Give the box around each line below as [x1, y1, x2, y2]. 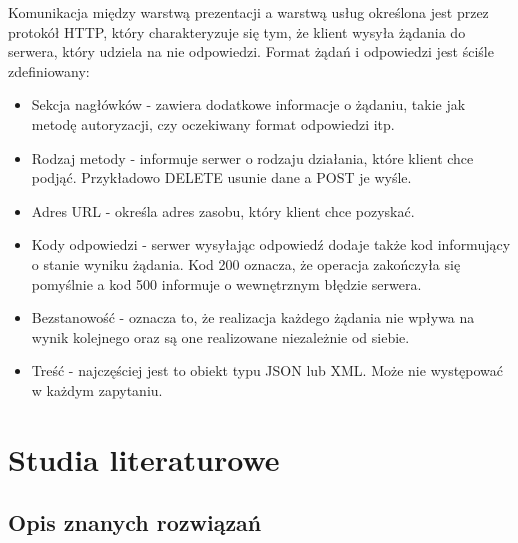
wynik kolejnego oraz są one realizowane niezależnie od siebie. [31, 326, 410, 347]
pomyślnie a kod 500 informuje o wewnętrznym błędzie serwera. [31, 273, 422, 294]
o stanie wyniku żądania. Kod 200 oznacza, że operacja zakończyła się [31, 253, 461, 274]
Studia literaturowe [8, 438, 280, 479]
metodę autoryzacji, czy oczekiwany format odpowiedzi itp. [31, 113, 395, 134]
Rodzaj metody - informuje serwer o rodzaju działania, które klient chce [31, 147, 474, 168]
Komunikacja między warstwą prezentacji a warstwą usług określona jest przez [8, 2, 489, 22]
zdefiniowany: [8, 60, 90, 81]
